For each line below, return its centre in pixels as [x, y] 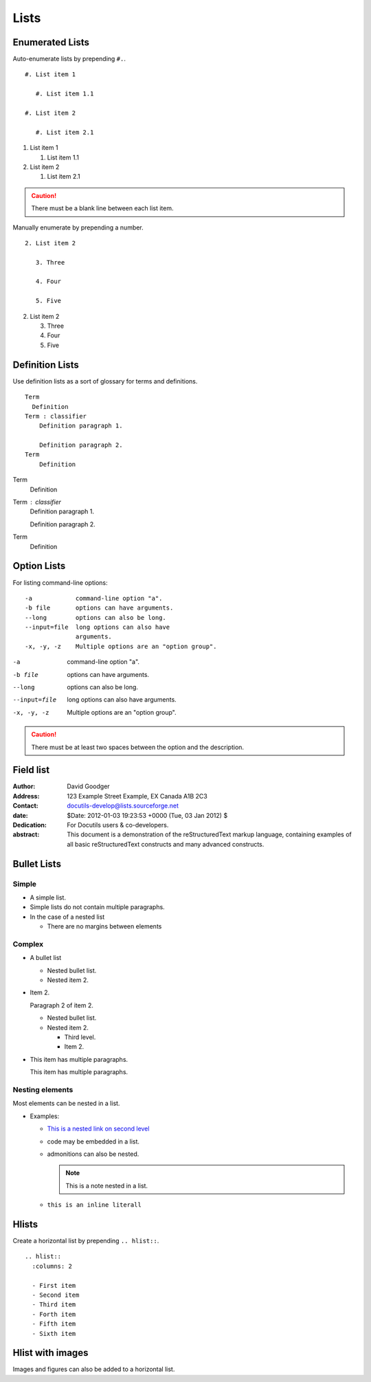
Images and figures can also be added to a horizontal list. [94, 1369]
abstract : [26, 834]
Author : [24, 786]
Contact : [26, 806]
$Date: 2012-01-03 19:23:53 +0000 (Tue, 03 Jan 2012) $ [147, 815]
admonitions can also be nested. [93, 1154]
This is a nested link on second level [98, 1129]
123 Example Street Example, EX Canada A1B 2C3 [137, 796]
